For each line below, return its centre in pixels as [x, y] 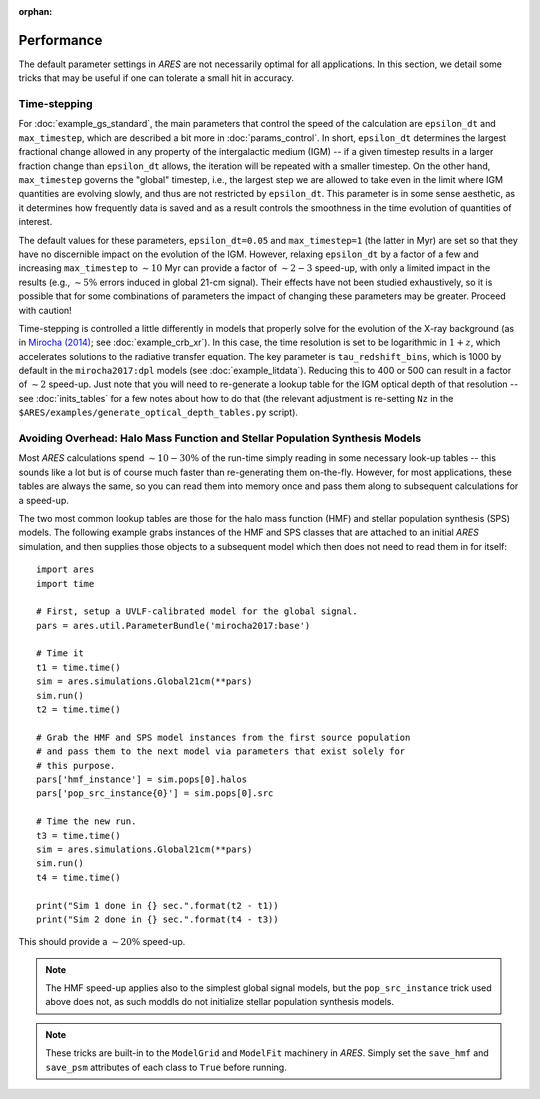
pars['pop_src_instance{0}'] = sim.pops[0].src [155, 793]
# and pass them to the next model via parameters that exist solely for [221, 751]
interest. [35, 222]
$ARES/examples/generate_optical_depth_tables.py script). [158, 412]
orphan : [35, 11]
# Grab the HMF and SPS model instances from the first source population [223, 737]
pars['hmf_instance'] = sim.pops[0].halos [142, 779]
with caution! [45, 310]
